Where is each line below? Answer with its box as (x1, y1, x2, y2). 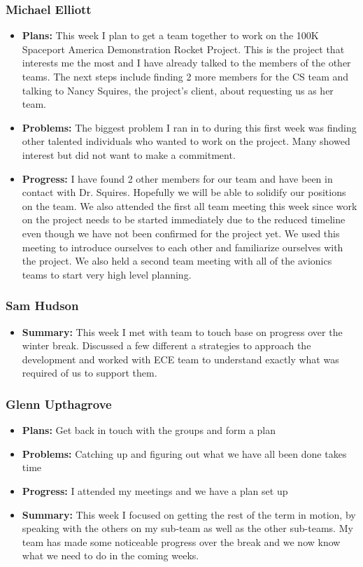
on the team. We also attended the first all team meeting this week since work (22, 198, 357, 213)
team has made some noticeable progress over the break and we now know (22, 534, 341, 549)
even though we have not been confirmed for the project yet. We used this (22, 225, 340, 240)
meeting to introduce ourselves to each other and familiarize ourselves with (22, 239, 343, 254)
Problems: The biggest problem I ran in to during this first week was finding (22, 120, 357, 134)
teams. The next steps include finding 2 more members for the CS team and (22, 69, 349, 83)
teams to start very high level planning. (22, 267, 192, 281)
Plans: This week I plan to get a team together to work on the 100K (22, 28, 319, 43)
